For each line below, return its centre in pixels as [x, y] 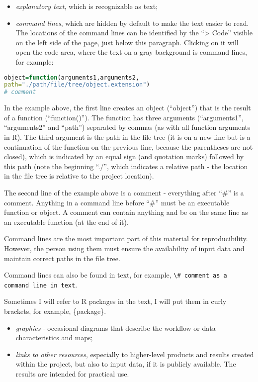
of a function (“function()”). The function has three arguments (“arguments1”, [124, 117]
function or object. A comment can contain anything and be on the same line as [126, 212]
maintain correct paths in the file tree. [62, 258]
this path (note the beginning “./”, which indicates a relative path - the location [126, 166]
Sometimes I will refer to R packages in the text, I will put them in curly [115, 301]
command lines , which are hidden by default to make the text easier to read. [132, 23]
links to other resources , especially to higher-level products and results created [135, 354]
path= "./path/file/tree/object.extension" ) [77, 85]
